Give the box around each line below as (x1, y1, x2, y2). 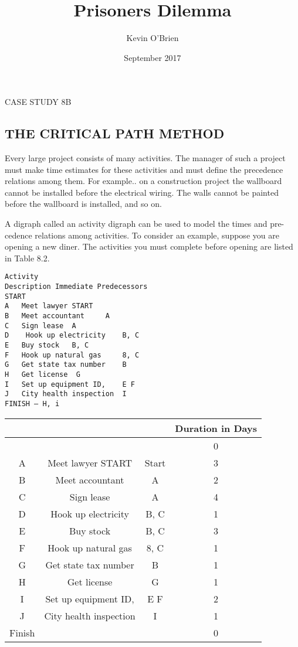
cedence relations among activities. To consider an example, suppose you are (5, 229, 279, 241)
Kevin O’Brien (126, 32, 179, 44)
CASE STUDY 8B (5, 96, 72, 108)
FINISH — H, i (5, 399, 60, 408)
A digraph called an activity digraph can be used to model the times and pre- (5, 217, 285, 230)
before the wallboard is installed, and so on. (5, 197, 162, 210)
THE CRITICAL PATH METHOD (5, 124, 225, 142)
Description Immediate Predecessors (5, 282, 148, 291)
